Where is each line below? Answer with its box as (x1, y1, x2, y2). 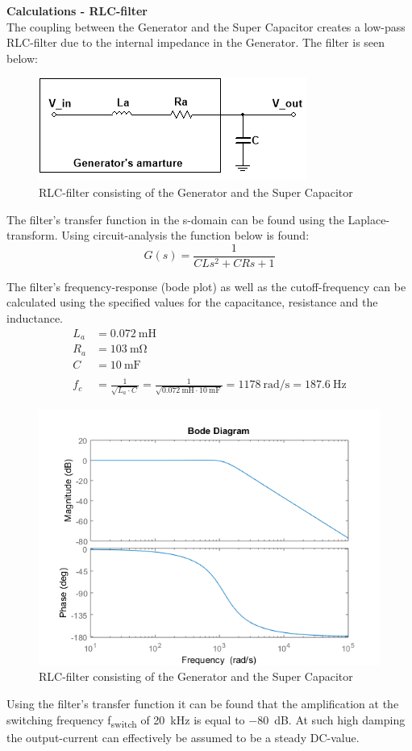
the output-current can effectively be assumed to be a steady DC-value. (6, 728, 360, 745)
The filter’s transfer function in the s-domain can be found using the (6, 211, 344, 227)
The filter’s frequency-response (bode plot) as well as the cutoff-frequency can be (6, 277, 406, 294)
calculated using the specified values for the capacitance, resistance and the (6, 294, 378, 311)
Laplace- (347, 211, 390, 227)
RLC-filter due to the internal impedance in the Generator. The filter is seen (6, 34, 385, 51)
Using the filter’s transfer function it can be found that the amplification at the (6, 695, 399, 712)
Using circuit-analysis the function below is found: (61, 227, 310, 244)
